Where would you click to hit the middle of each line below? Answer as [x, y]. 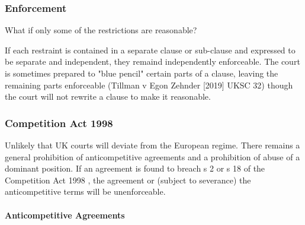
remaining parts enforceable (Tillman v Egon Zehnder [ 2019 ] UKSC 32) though [149, 85]
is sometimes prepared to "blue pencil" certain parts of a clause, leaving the [142, 73]
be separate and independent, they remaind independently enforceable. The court [152, 61]
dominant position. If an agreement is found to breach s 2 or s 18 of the [135, 168]
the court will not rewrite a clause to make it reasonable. [108, 96]
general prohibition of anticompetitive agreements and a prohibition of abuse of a [152, 156]
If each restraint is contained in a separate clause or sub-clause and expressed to [150, 50]
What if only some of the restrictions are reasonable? [101, 30]
